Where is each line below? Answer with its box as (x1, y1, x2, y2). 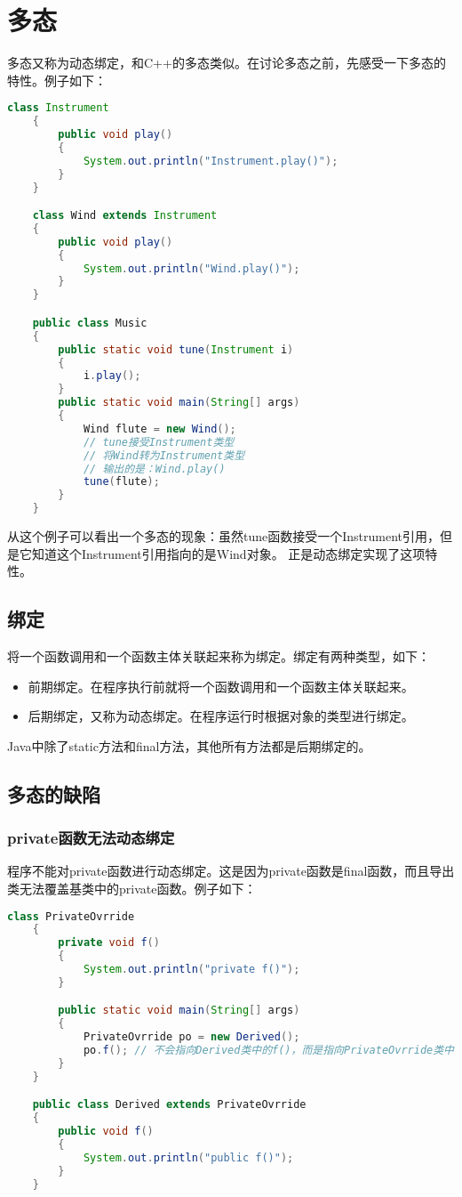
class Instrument (7, 101, 109, 115)
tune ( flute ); (83, 475, 160, 489)
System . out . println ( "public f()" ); (83, 1151, 294, 1164)
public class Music (32, 316, 147, 329)
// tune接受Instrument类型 (83, 435, 235, 449)
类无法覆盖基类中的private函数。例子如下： (7, 878, 257, 897)
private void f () (58, 936, 160, 950)
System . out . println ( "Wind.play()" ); (83, 262, 300, 275)
